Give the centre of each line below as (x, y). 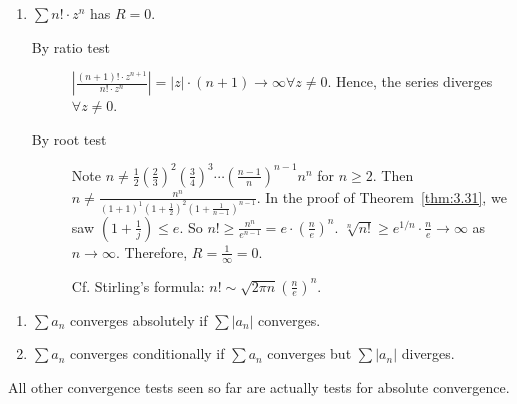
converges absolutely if (138, 319)
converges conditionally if (147, 353)
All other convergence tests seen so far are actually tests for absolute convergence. (259, 386)
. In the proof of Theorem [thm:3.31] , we (381, 196)
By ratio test (70, 46)
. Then (393, 174)
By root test (69, 138)
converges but (309, 353)
